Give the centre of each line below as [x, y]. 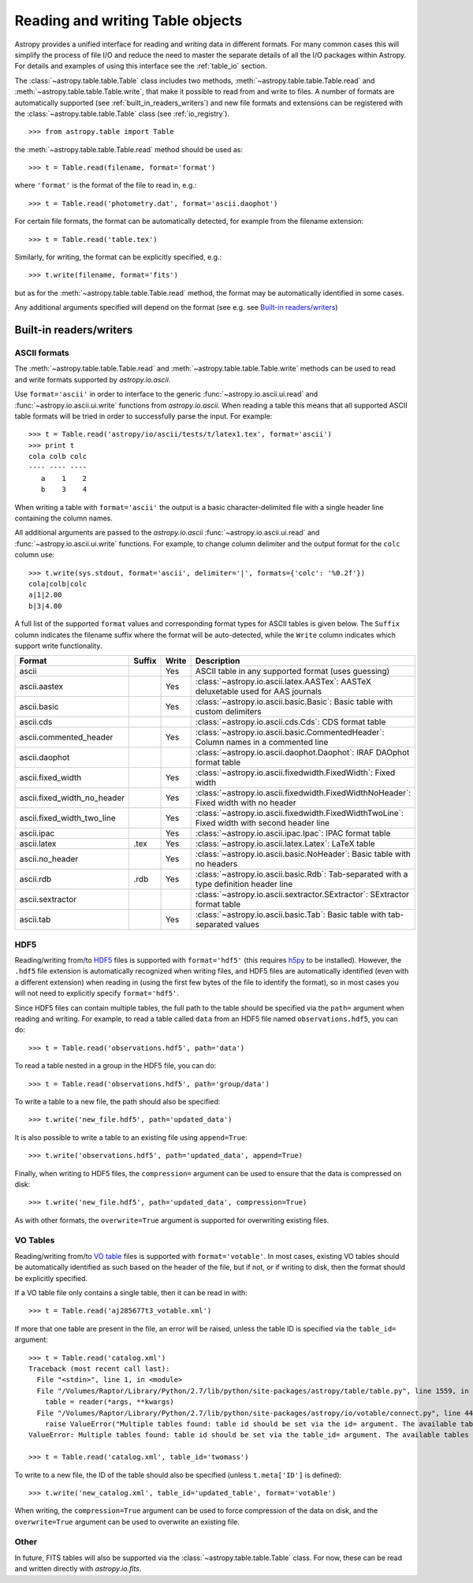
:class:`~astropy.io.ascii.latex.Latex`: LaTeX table [285, 844]
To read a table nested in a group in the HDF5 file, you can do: [115, 1066]
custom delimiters [228, 712]
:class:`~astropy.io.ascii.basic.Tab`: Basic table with [291, 914]
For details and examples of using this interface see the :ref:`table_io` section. [141, 66]
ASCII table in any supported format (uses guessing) [292, 672]
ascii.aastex [41, 687]
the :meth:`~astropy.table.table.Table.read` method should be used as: [129, 149]
